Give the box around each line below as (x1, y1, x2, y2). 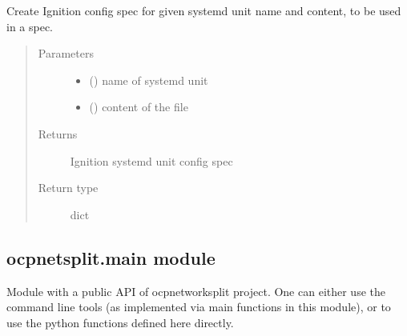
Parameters (38, 45, 94, 62)
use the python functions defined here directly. (6, 314, 234, 330)
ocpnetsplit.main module (6, 245, 216, 270)
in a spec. (6, 18, 54, 34)
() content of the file (89, 98, 188, 115)
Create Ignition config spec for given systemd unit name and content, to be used (6, 2, 401, 18)
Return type (38, 179, 99, 196)
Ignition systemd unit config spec (70, 152, 233, 169)
